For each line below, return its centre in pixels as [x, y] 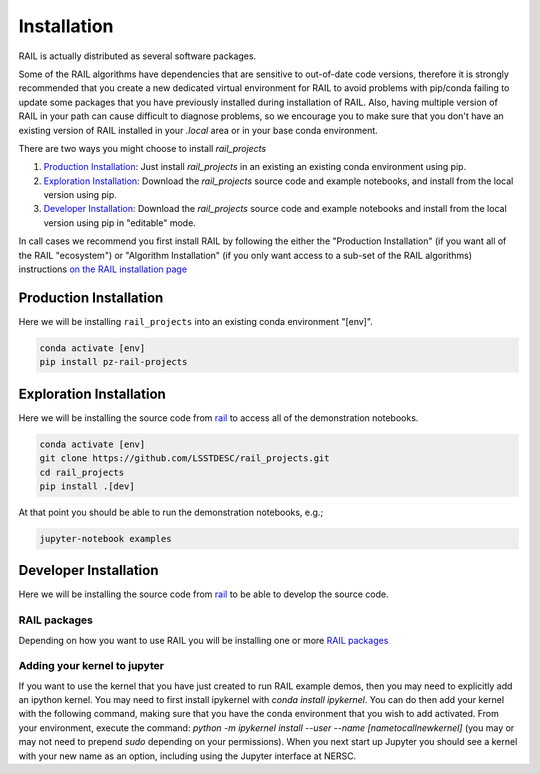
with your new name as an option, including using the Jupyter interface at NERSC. [187, 756]
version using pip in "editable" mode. [120, 222]
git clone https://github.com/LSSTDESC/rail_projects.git [184, 458]
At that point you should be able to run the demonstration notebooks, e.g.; [171, 512]
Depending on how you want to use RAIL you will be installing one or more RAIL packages [203, 640]
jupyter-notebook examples [105, 538]
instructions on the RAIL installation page [103, 269]
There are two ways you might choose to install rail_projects [142, 148]
